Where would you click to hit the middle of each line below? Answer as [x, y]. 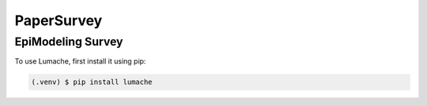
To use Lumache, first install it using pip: [80, 61]
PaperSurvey [59, 20]
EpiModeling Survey [69, 42]
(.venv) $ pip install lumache [92, 82]
